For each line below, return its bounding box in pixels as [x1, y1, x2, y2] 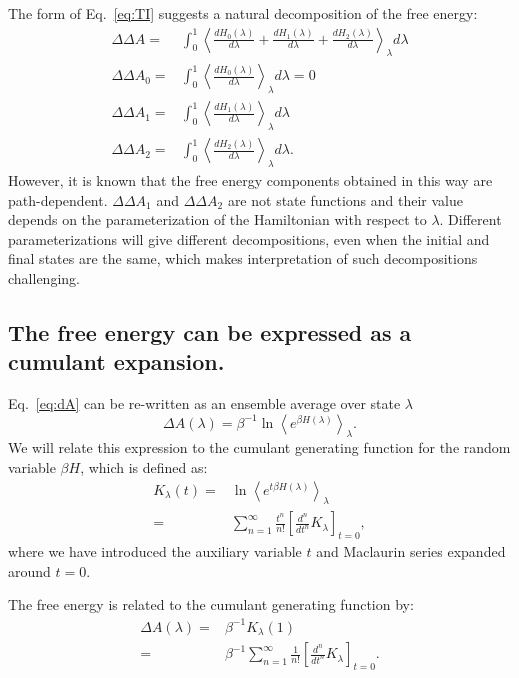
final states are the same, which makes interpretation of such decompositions [8, 248, 478, 269]
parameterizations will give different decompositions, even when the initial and [8, 228, 490, 249]
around [8, 560, 51, 581]
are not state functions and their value [227, 189, 464, 210]
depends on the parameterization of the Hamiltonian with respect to [8, 209, 427, 230]
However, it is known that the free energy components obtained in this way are [8, 169, 493, 190]
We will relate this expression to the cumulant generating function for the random [8, 437, 511, 458]
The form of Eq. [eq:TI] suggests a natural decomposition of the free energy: [8, 3, 478, 23]
